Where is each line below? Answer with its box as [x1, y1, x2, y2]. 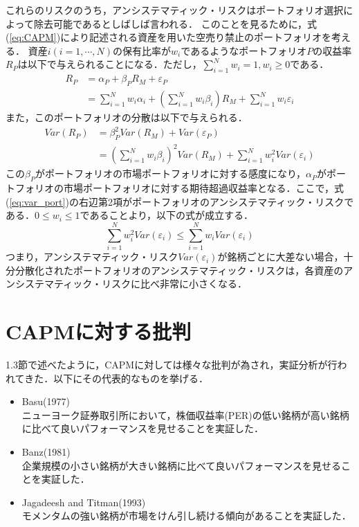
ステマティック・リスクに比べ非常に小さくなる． [24, 276, 247, 291]
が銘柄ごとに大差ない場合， [217, 249, 344, 264]
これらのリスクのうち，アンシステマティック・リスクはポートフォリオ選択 [6, 3, 344, 17]
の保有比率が [113, 43, 172, 57]
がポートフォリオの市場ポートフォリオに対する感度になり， [35, 166, 306, 181]
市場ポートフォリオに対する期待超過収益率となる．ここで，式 [63, 181, 344, 195]
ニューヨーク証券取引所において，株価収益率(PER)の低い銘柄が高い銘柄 [21, 407, 349, 422]
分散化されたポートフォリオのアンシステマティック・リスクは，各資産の [15, 262, 344, 277]
